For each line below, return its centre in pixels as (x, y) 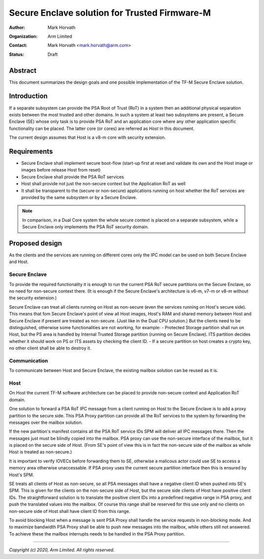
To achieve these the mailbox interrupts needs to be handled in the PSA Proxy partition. (97, 534)
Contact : (18, 45)
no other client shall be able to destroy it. (50, 348)
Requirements (31, 151)
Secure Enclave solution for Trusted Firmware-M (110, 13)
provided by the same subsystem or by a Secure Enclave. (79, 197)
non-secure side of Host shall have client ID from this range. (70, 511)
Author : (17, 27)
